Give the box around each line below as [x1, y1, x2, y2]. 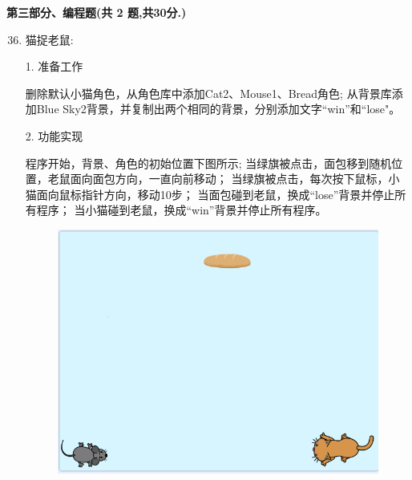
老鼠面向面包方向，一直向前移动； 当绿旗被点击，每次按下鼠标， [47, 170, 389, 187]
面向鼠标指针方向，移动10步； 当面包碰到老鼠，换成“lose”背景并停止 [36, 185, 395, 202]
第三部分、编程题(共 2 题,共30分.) [6, 4, 187, 20]
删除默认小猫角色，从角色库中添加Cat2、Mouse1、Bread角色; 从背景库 [25, 84, 392, 101]
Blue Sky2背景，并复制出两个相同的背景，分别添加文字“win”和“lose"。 [36, 100, 401, 117]
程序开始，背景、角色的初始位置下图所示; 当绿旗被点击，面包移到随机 [25, 154, 392, 171]
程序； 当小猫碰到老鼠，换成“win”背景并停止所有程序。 [36, 201, 327, 218]
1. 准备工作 [25, 58, 83, 75]
